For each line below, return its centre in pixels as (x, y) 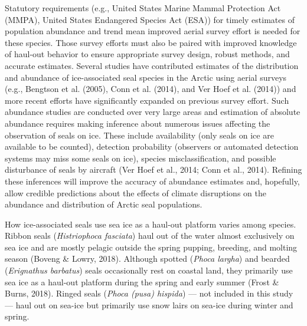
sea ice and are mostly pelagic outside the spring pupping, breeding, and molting (151, 247)
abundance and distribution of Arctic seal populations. (104, 204)
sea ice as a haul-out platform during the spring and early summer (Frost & (142, 281)
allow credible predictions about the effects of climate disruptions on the (135, 192)
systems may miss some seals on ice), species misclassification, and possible (141, 158)
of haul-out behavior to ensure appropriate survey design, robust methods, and (147, 54)
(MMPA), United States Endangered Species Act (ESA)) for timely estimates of (150, 19)
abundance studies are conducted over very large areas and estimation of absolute (153, 112)
